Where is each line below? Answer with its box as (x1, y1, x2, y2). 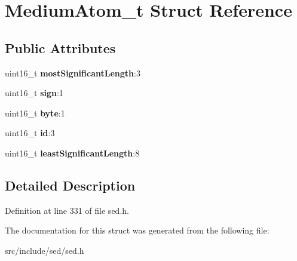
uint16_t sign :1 (5, 87, 63, 99)
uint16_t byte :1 (5, 106, 65, 119)
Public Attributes (5, 38, 116, 57)
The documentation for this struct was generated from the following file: (5, 224, 270, 237)
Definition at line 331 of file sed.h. (5, 204, 129, 216)
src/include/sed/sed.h (5, 244, 84, 256)
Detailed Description (5, 176, 136, 194)
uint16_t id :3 (5, 127, 55, 139)
